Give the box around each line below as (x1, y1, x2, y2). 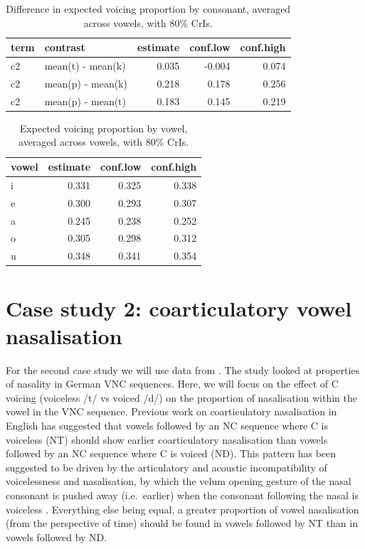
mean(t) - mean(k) (44, 58, 126, 73)
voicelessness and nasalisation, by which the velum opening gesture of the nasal (6, 474, 351, 489)
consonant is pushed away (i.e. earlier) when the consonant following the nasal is (6, 487, 359, 502)
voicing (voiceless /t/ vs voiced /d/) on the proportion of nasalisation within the (6, 390, 357, 405)
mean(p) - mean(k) (44, 75, 127, 90)
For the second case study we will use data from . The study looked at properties (6, 362, 360, 377)
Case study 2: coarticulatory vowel (6, 293, 352, 322)
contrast (44, 40, 85, 55)
